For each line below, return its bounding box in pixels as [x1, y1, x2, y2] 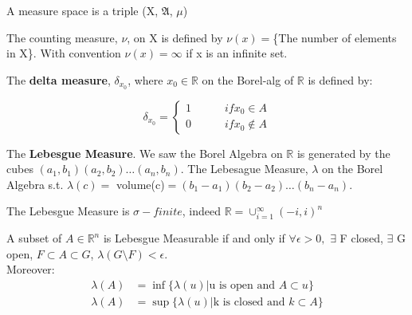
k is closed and [213, 296, 285, 308]
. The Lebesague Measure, [180, 160, 308, 177]
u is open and [209, 279, 276, 291]
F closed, [339, 230, 383, 246]
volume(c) [116, 175, 165, 192]
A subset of [6, 230, 62, 246]
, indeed [182, 203, 222, 219]
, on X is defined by [127, 29, 223, 45]
